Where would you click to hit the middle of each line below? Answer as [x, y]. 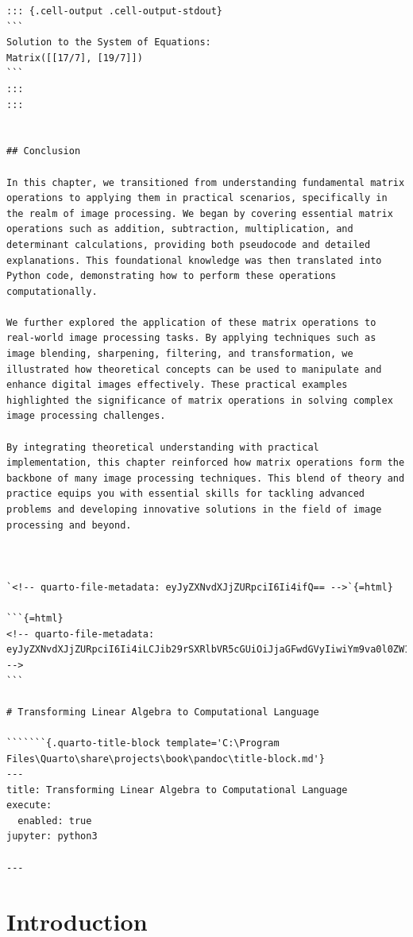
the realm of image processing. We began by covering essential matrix [200, 213]
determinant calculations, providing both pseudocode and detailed [189, 244]
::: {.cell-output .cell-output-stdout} [115, 11]
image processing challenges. [86, 416]
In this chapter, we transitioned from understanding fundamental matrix [206, 182]
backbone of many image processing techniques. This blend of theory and [206, 478]
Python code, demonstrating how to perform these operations [172, 276]
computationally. [52, 291]
